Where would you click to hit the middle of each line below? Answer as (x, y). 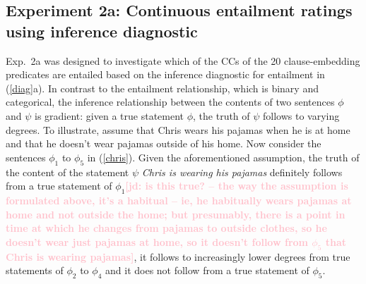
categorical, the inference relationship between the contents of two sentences (170, 102)
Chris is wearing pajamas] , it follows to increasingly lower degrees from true (178, 256)
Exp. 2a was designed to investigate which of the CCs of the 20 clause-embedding (183, 60)
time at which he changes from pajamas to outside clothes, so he (166, 228)
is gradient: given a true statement (110, 115)
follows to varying (301, 115)
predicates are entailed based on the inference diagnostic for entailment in (165, 74)
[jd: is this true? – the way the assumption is (237, 186)
